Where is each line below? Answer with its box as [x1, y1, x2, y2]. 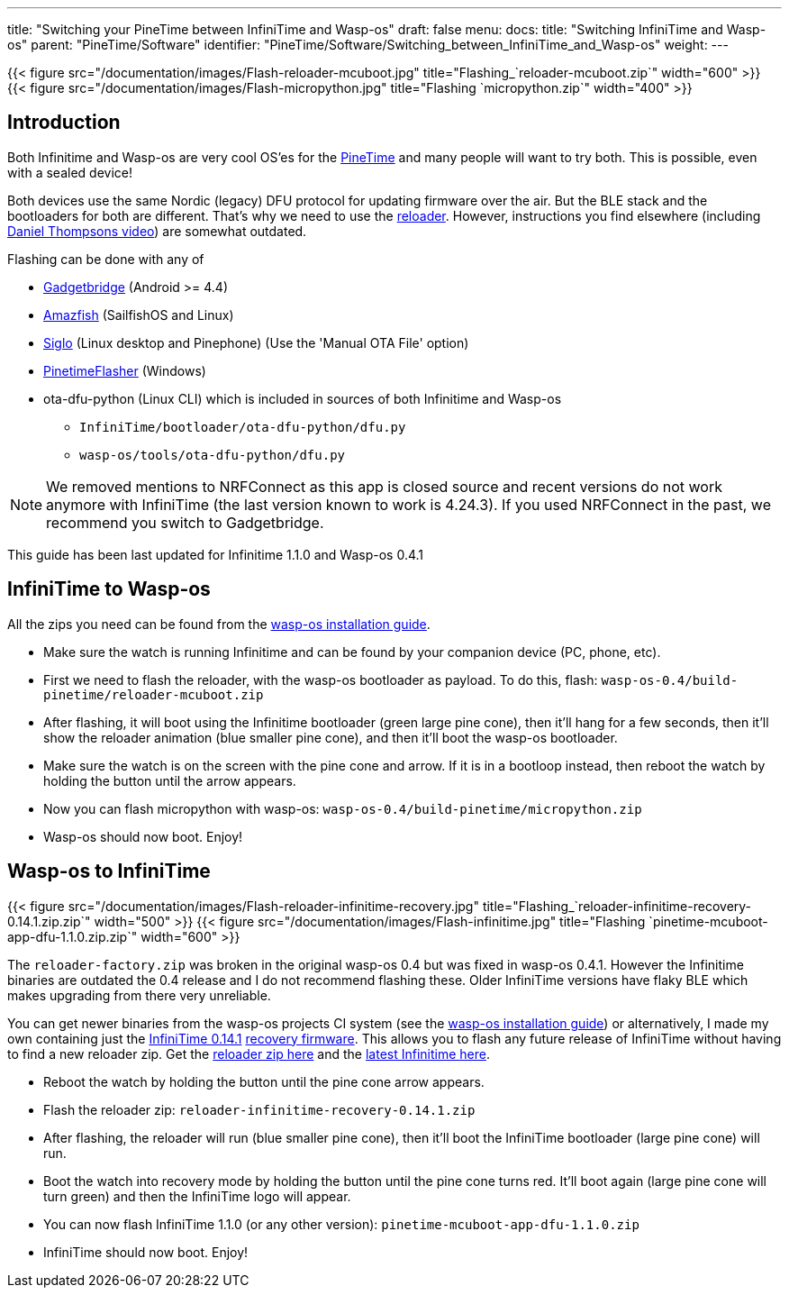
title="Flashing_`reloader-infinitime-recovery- [482, 898, 752, 914]
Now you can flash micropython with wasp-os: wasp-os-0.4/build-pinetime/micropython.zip [43, 800, 642, 816]
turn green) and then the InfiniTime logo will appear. [43, 1188, 351, 1204]
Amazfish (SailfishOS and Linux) [43, 306, 234, 323]
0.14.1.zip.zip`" [7, 913, 91, 929]
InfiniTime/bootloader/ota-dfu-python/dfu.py [79, 419, 406, 434]
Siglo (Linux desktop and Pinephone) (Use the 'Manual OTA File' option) [43, 334, 469, 351]
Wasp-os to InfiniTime [7, 860, 211, 883]
